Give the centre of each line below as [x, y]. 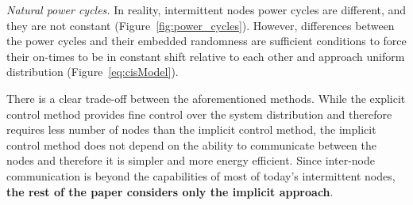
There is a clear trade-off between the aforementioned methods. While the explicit [206, 98]
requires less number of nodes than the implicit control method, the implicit [191, 129]
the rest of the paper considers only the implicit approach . [170, 191]
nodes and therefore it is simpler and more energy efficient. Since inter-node [191, 160]
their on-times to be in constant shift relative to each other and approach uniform [206, 56]
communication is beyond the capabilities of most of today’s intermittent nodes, [201, 175]
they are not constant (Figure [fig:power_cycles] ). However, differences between [201, 25]
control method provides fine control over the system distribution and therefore [199, 114]
